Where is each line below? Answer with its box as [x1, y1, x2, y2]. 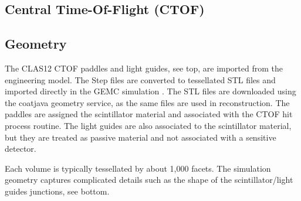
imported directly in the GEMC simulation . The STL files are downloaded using [5, 85, 296, 97]
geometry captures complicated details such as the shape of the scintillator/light [5, 173, 293, 186]
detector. [5, 142, 36, 155]
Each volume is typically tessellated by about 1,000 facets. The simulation [5, 162, 271, 174]
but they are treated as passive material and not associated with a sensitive [5, 131, 276, 143]
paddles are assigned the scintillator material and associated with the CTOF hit [5, 108, 293, 120]
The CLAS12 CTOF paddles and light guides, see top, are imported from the [5, 62, 283, 74]
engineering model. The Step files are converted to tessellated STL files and [5, 73, 276, 86]
